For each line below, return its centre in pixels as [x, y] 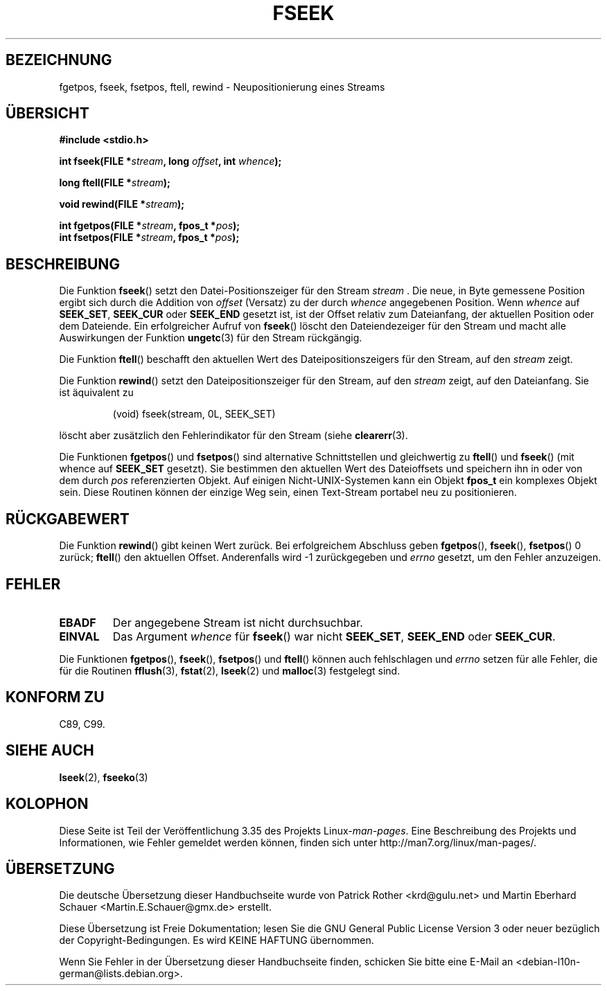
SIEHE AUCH [50, 751]
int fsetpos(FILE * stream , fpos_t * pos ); [149, 238]
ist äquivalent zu [96, 393]
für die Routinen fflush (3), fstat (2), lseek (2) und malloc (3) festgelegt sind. [230, 670]
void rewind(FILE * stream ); [122, 204]
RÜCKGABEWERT [68, 519]
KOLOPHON [47, 804]
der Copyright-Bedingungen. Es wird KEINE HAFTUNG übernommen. [217, 940]
